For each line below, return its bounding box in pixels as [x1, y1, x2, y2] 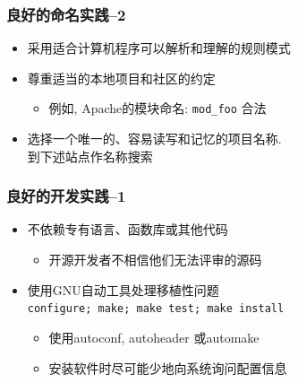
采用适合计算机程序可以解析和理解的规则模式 [27, 39, 291, 57]
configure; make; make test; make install [27, 302, 285, 316]
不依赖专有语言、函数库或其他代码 [27, 220, 228, 239]
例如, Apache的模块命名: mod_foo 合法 [48, 99, 267, 118]
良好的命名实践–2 [6, 3, 126, 25]
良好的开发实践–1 [6, 185, 126, 207]
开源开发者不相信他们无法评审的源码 [48, 250, 262, 269]
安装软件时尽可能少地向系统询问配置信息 [48, 358, 287, 377]
